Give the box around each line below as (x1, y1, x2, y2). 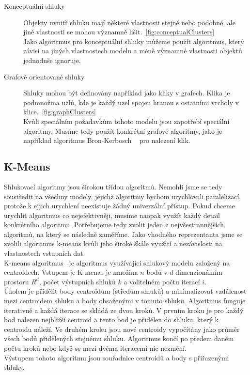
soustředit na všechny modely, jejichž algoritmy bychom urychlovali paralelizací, (4, 191, 241, 201)
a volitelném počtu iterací (124, 276, 200, 286)
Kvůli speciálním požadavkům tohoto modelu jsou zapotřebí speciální (23, 116, 230, 126)
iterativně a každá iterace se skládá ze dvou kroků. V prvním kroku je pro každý (4, 305, 244, 315)
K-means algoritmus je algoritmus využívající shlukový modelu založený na (4, 257, 230, 267)
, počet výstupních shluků (39, 276, 116, 286)
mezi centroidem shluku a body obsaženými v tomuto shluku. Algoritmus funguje (4, 296, 246, 306)
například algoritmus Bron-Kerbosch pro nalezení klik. (23, 135, 190, 145)
